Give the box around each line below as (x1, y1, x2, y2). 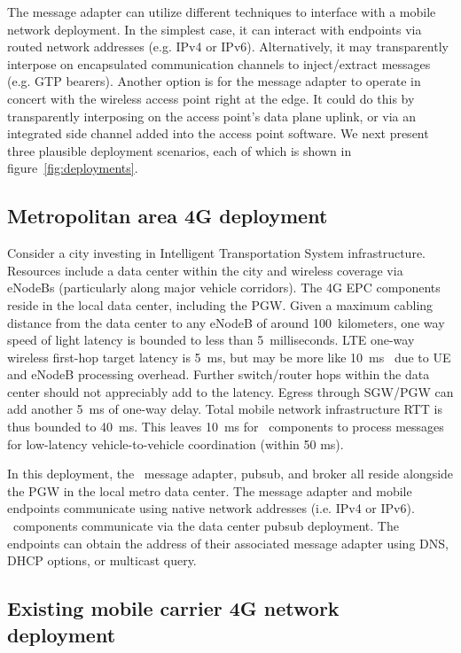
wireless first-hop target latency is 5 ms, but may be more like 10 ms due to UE (7, 347, 451, 366)
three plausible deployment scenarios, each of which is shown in (7, 141, 352, 159)
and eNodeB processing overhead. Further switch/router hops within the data (7, 365, 430, 384)
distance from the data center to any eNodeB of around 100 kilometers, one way (7, 313, 445, 331)
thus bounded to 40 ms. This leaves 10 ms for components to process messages (7, 417, 444, 436)
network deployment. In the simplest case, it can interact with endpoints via (7, 19, 422, 38)
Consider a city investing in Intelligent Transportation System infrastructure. (7, 244, 426, 262)
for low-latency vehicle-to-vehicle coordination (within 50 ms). (7, 434, 344, 453)
